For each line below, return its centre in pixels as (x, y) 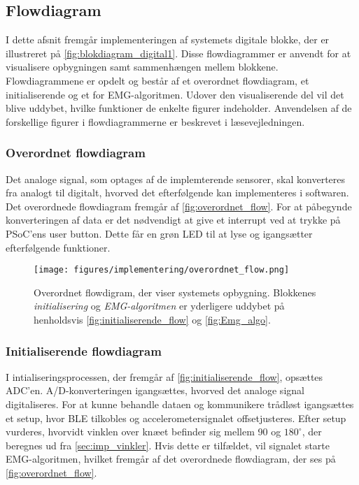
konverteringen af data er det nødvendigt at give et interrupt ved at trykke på (173, 220)
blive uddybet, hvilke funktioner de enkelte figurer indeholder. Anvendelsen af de (179, 108)
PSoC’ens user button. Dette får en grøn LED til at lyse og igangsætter (159, 233)
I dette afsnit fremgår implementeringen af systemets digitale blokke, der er (168, 39)
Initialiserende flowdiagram (84, 350)
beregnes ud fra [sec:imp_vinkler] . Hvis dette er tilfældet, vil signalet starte (168, 445)
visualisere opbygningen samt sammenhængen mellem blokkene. (142, 67)
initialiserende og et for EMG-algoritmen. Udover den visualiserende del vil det (175, 94)
